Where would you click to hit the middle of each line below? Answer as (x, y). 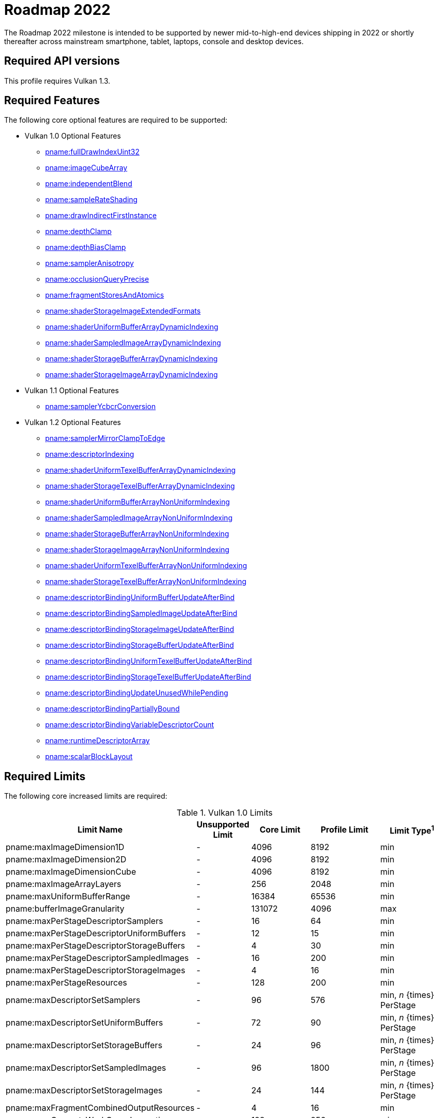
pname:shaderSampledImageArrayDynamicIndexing (133, 343)
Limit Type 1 (412, 830)
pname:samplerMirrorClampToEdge (105, 438)
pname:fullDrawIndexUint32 (93, 152)
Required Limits (45, 776)
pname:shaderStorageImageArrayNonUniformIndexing (137, 550)
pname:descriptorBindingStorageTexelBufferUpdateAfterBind (148, 677)
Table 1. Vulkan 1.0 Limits (225, 813)
